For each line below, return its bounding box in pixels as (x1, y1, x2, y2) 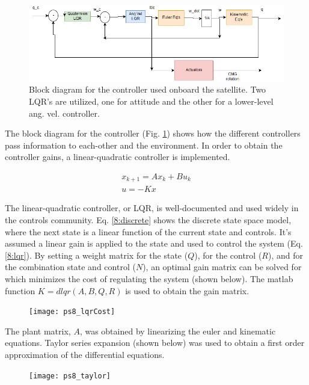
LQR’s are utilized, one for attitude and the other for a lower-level (29, 95, 274, 107)
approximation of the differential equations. (5, 348, 165, 361)
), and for (268, 248, 304, 261)
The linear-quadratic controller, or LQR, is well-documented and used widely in (5, 202, 299, 214)
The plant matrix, (5, 324, 71, 337)
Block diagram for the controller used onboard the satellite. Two (29, 83, 266, 96)
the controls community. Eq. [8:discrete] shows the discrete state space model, (5, 214, 292, 226)
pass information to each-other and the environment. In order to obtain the (5, 138, 283, 151)
